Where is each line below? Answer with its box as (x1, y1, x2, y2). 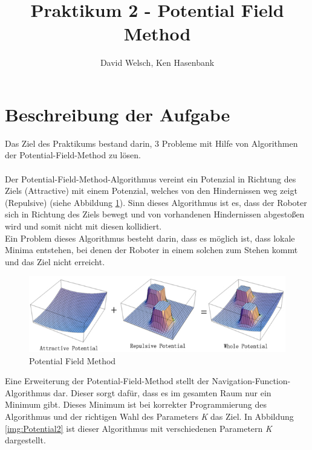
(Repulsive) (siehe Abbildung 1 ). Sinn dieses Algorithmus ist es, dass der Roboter (5, 196, 307, 208)
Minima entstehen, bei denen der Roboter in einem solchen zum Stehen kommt (5, 243, 298, 256)
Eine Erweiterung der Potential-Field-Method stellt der (5, 374, 209, 387)
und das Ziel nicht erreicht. (5, 255, 105, 268)
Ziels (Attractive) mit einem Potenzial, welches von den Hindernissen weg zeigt (5, 184, 297, 197)
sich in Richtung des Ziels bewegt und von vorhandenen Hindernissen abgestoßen (5, 208, 305, 220)
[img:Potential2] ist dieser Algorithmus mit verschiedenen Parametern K (5, 422, 272, 434)
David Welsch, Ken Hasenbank (100, 56, 215, 69)
